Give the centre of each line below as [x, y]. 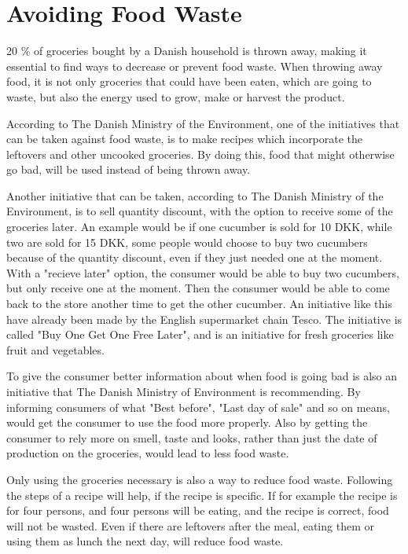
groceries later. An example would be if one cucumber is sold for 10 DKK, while [199, 227]
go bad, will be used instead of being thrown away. [129, 169]
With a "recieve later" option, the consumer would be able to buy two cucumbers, [203, 272]
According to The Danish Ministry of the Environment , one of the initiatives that [203, 123]
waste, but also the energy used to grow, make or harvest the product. [176, 96]
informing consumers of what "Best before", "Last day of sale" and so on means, [198, 407]
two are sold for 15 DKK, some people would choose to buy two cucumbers [187, 242]
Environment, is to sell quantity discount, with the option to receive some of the [200, 211]
